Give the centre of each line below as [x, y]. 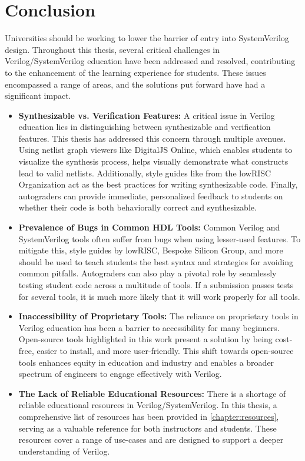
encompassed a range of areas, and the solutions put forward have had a [135, 84]
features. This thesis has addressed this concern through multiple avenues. [152, 138]
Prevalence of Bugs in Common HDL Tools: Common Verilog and [149, 227]
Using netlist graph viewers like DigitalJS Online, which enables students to [155, 150]
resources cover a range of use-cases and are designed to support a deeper [151, 440]
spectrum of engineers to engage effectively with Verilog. [120, 374]
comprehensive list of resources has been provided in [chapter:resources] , [149, 416]
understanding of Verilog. [64, 451]
